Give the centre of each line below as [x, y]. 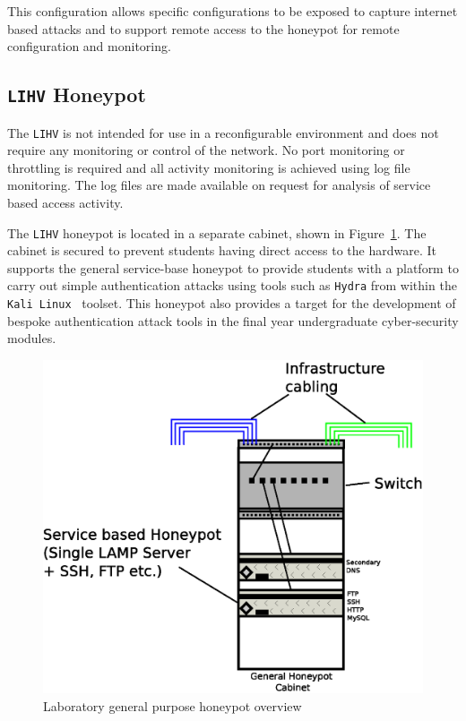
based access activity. [65, 202]
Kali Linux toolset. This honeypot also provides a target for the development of [232, 303]
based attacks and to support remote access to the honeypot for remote [203, 28]
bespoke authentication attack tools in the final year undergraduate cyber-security [233, 320]
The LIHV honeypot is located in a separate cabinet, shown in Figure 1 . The [217, 232]
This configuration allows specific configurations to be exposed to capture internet [233, 11]
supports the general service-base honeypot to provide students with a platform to [233, 267]
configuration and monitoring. [89, 46]
